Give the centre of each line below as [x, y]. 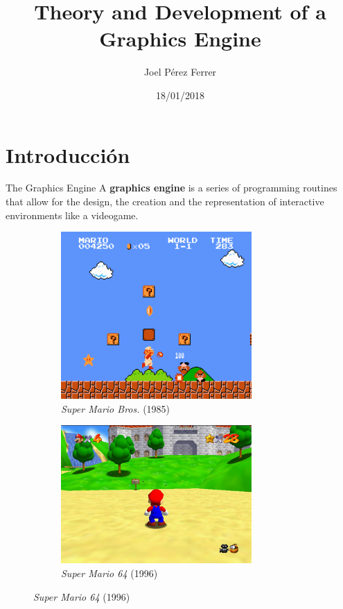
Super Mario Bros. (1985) [116, 408]
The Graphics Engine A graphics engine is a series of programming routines [171, 188]
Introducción [68, 154]
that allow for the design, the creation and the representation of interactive [165, 201]
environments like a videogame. [72, 215]
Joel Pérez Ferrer [180, 72]
